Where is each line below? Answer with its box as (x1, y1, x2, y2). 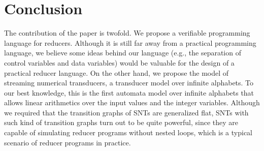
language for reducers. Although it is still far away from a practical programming (4, 37, 256, 48)
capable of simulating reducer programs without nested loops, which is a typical (4, 127, 252, 138)
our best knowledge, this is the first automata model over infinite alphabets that (4, 87, 254, 98)
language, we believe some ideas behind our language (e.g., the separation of (4, 47, 241, 58)
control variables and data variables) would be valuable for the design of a (4, 57, 235, 68)
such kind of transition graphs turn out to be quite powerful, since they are (4, 117, 238, 128)
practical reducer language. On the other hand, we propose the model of (4, 67, 229, 78)
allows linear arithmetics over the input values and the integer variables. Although (4, 97, 260, 108)
